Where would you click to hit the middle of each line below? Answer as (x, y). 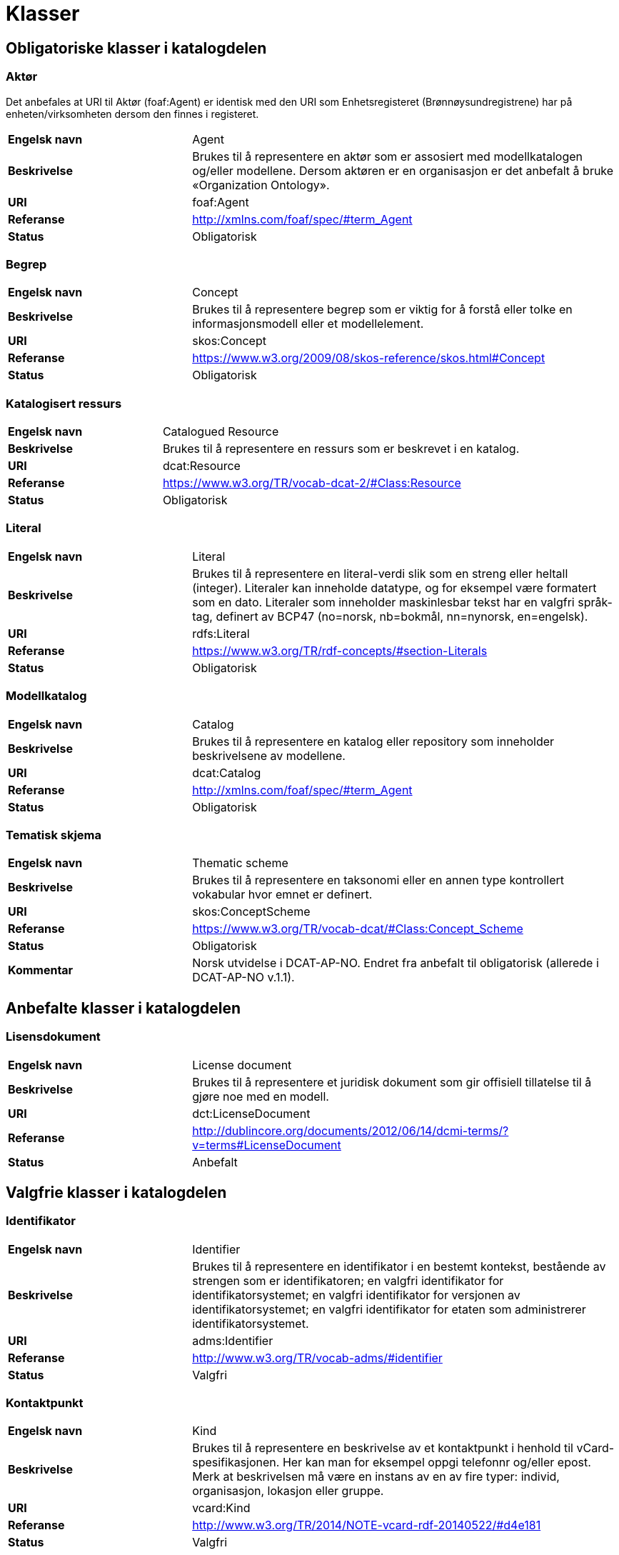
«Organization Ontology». (261, 185)
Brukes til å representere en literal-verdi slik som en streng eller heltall (380, 573)
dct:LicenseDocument (251, 1113)
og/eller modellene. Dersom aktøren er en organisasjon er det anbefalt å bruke (403, 170)
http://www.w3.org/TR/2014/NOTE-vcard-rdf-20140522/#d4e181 (367, 1525)
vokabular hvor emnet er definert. (282, 895)
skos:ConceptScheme (251, 912)
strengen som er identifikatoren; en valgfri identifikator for (348, 1280)
